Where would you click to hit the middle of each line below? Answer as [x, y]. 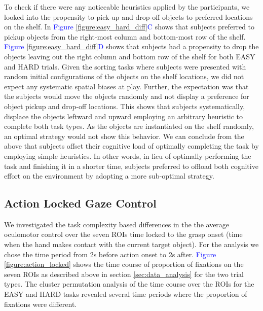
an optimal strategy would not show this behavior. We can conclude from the [124, 136]
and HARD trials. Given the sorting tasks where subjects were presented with [125, 66]
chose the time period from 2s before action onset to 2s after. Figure [110, 254]
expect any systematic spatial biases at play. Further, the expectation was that [126, 86]
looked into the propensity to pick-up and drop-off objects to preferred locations [128, 16]
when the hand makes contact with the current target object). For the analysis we [131, 244]
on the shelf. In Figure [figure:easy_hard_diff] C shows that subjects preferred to [129, 27]
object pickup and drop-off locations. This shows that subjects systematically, [125, 106]
